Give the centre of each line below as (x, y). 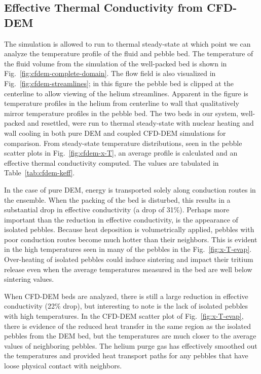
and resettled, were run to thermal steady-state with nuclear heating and (141, 123)
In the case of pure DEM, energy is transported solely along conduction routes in (130, 189)
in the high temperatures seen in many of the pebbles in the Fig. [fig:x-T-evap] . (128, 249)
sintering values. (29, 279)
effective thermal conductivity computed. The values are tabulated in (111, 162)
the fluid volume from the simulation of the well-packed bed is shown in (116, 63)
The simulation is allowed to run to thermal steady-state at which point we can (127, 43)
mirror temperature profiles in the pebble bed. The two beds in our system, (121, 113)
